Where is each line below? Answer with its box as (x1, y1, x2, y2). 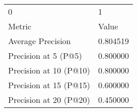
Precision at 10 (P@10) (8, 64, 90, 76)
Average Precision (8, 35, 71, 47)
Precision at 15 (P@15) (8, 79, 90, 91)
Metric (8, 20, 31, 32)
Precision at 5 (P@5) (8, 50, 82, 61)
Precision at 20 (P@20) (8, 94, 90, 105)
